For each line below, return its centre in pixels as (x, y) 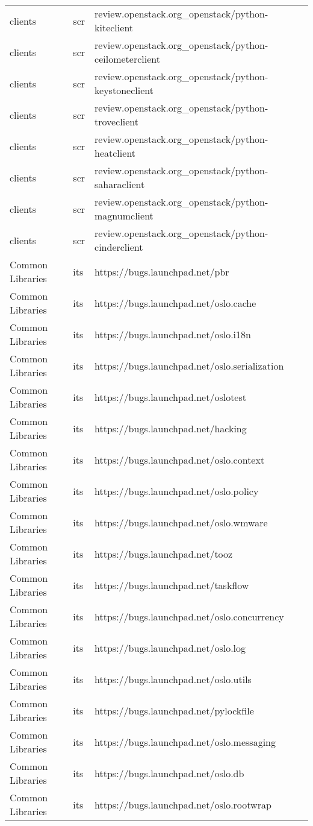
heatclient (115, 153)
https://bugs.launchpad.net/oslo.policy (177, 491)
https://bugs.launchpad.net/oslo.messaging (185, 742)
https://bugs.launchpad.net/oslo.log (170, 648)
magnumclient (124, 216)
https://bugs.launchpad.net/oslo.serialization (189, 365)
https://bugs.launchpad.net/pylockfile (174, 710)
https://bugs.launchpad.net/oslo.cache (175, 303)
